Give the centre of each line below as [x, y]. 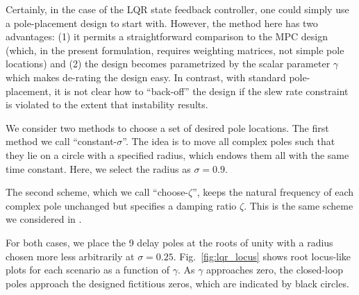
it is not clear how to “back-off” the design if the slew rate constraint [201, 91]
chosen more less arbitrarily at [70, 256]
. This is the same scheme [299, 205]
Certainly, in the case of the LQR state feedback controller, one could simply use [177, 9]
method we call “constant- [61, 141]
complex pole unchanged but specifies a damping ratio [121, 205]
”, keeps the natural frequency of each [273, 192]
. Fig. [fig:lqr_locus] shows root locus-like [262, 256]
